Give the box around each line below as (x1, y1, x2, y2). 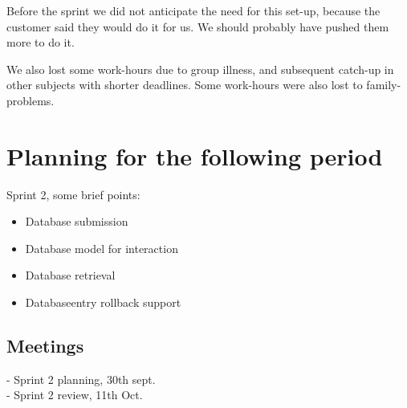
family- (366, 76, 401, 93)
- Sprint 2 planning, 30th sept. (6, 370, 156, 387)
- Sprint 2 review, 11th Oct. (6, 386, 143, 403)
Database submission (25, 213, 128, 230)
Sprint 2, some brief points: (6, 186, 140, 202)
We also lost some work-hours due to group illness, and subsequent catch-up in (6, 60, 394, 77)
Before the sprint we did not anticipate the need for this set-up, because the (6, 2, 381, 18)
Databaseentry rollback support (25, 294, 181, 311)
